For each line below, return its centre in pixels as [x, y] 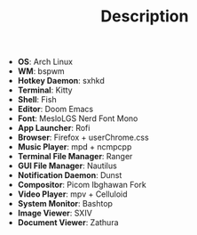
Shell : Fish [37, 100]
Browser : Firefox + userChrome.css [83, 138]
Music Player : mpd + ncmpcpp [75, 147]
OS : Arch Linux [45, 62]
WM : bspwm [41, 71]
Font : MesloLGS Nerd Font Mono [78, 118]
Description [145, 16]
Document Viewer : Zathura [68, 223]
